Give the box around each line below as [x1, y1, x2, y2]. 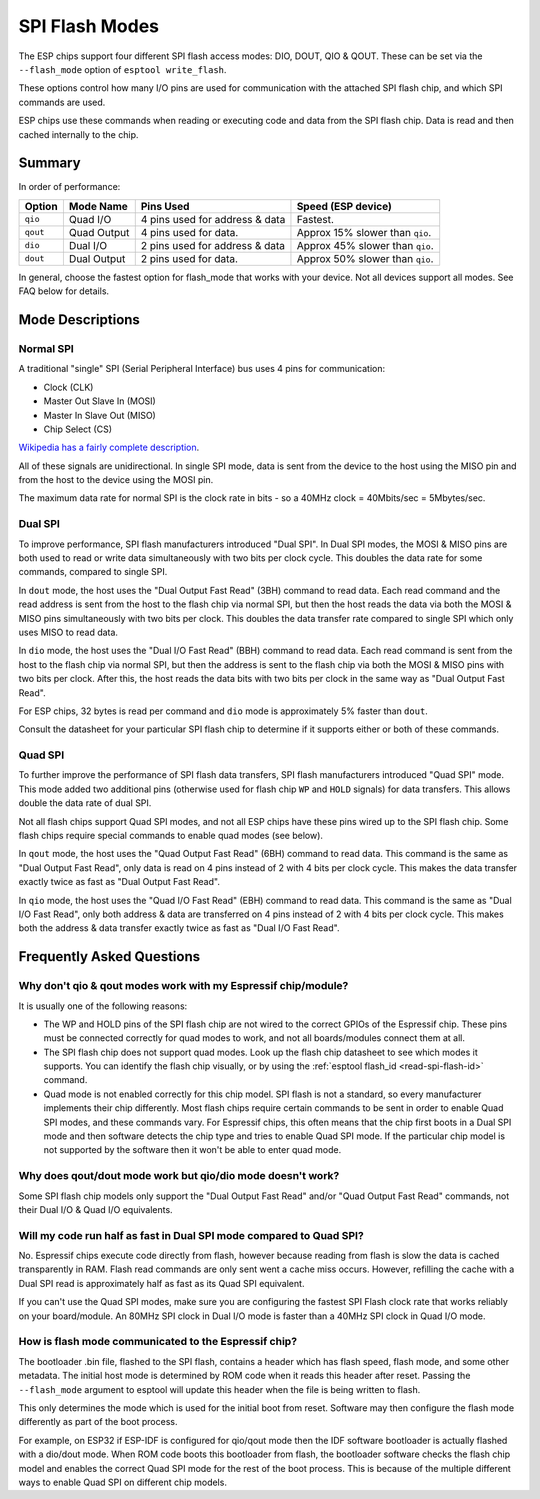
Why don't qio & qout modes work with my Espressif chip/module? [18, 979, 349, 993]
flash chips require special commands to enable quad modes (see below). [18, 830, 324, 841]
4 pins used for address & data [140, 212, 286, 226]
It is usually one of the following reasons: [18, 1000, 188, 1012]
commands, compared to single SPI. [18, 566, 168, 578]
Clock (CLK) [43, 381, 94, 393]
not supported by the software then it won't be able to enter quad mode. [43, 1144, 342, 1156]
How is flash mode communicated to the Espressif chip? [18, 1335, 298, 1349]
